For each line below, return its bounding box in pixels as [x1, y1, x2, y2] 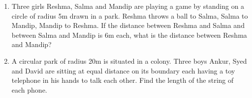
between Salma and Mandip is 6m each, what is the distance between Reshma [11, 29, 247, 40]
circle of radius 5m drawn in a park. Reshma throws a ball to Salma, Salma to [11, 10, 248, 21]
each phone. [11, 84, 47, 95]
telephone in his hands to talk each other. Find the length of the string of [11, 75, 234, 85]
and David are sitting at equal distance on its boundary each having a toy [11, 65, 235, 75]
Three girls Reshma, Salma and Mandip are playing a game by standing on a [11, 1, 245, 11]
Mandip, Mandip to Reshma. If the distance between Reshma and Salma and [11, 20, 245, 30]
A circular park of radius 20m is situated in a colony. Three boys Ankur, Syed [11, 55, 247, 66]
